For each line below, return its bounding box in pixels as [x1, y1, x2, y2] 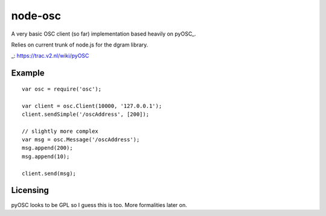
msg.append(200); [22, 145, 73, 151]
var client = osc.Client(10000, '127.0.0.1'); [22, 103, 162, 109]
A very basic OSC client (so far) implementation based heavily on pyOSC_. [11, 30, 196, 37]
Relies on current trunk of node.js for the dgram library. [11, 41, 149, 48]
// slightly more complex [22, 127, 99, 135]
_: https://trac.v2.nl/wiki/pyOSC [11, 52, 89, 60]
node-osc [11, 9, 62, 22]
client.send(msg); [22, 170, 77, 177]
